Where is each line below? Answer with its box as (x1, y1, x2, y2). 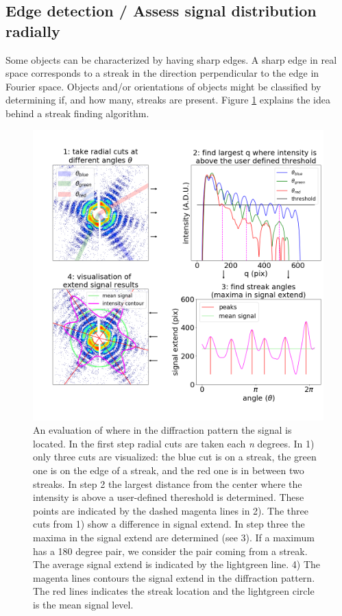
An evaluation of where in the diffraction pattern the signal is (33, 423, 292, 437)
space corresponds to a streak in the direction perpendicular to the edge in (5, 66, 319, 80)
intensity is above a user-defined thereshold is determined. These (33, 490, 304, 504)
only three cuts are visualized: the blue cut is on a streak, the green (33, 449, 317, 464)
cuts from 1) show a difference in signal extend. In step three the (33, 517, 305, 531)
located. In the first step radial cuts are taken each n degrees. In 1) (33, 436, 315, 450)
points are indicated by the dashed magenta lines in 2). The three (33, 503, 309, 517)
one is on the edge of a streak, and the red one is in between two (33, 463, 304, 477)
